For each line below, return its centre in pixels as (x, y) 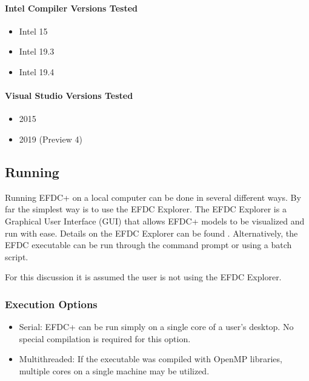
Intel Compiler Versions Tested (71, 8)
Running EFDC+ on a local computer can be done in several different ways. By (153, 197)
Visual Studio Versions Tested (69, 96)
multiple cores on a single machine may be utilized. (114, 370)
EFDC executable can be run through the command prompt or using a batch (148, 245)
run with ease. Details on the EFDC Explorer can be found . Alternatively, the (151, 233)
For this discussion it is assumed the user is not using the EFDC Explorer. (143, 277)
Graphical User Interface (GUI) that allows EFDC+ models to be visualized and (155, 221)
